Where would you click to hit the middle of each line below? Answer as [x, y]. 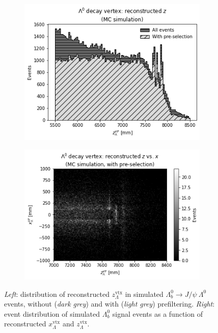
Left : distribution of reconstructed [57, 294]
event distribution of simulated [52, 313]
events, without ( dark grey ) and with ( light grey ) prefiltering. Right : [110, 304]
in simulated [144, 294]
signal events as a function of [157, 313]
